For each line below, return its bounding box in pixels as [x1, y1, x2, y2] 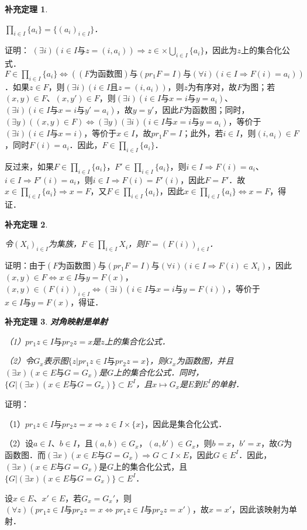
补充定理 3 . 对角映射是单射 [5, 315, 108, 328]
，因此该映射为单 [232, 503, 298, 515]
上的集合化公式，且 [113, 460, 188, 472]
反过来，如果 [5, 160, 54, 172]
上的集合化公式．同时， [113, 366, 204, 378]
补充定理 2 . [5, 218, 48, 230]
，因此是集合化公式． [144, 417, 227, 429]
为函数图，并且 [176, 355, 234, 367]
